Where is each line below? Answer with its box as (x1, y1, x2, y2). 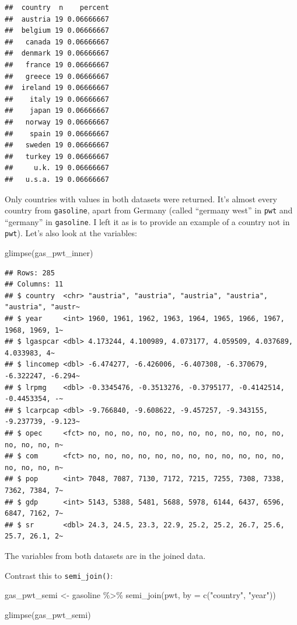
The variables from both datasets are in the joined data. (5, 549, 206, 561)
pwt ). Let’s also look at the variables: (5, 227, 137, 239)
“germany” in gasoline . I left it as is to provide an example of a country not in (5, 215, 290, 227)
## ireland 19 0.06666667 (5, 84, 109, 92)
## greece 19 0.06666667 (5, 72, 109, 81)
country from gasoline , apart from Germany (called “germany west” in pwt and (5, 204, 293, 216)
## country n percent (5, 4, 109, 12)
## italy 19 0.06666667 (5, 95, 109, 103)
